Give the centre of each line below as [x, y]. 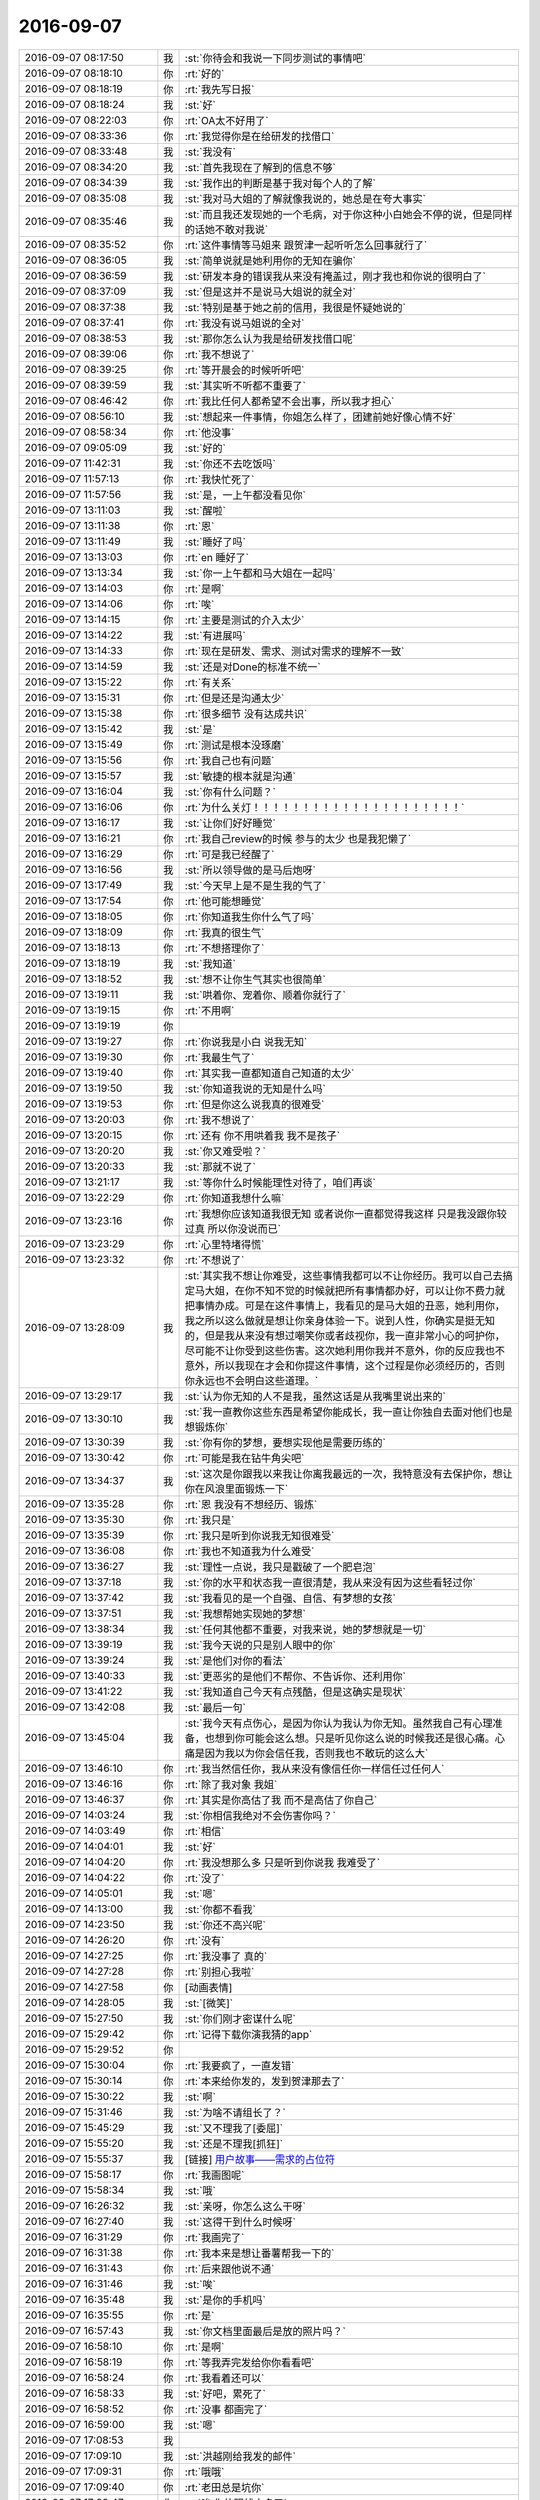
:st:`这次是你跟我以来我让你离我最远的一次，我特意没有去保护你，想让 [348, 1473]
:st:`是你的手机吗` [225, 2300]
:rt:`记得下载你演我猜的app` [248, 2034]
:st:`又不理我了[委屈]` [234, 2128]
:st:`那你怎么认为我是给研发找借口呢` [270, 338]
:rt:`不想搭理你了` [224, 948]
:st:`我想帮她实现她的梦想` [245, 1613]
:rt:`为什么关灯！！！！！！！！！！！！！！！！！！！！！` [324, 807]
